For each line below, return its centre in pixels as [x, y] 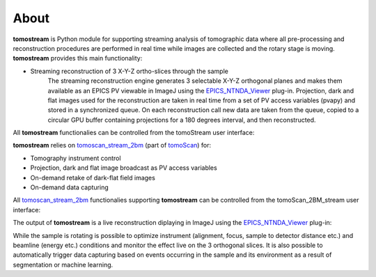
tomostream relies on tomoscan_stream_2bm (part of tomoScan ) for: [112, 145]
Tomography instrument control [76, 158]
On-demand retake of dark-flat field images [93, 177]
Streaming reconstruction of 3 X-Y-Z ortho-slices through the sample [130, 71]
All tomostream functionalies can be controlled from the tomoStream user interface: [134, 133]
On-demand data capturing [70, 187]
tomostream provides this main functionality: [78, 58]
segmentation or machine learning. [63, 264]
